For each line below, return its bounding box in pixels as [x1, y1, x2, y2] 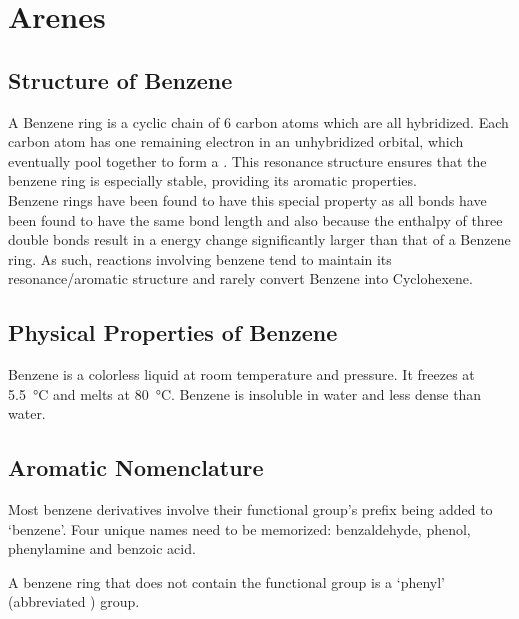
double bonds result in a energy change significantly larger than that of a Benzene [8, 229, 511, 250]
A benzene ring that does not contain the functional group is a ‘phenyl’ [8, 571, 445, 592]
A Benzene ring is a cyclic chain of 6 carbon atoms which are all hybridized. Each [8, 111, 509, 132]
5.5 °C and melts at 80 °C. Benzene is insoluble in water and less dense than [8, 383, 482, 404]
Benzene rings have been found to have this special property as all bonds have [8, 189, 487, 210]
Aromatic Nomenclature [8, 452, 264, 483]
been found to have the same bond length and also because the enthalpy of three [8, 209, 503, 230]
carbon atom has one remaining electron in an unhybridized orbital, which [8, 131, 464, 152]
